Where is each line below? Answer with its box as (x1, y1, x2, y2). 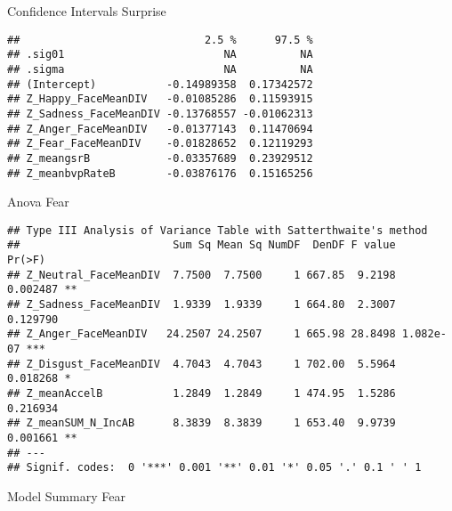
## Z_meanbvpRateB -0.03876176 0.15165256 (7, 166, 313, 180)
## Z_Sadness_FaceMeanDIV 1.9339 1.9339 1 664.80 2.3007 (7, 298, 396, 312)
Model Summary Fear (7, 486, 125, 505)
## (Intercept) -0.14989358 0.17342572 (7, 77, 313, 91)
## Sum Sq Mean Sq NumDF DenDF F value (7, 239, 396, 252)
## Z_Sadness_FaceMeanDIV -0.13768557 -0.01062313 (7, 107, 313, 120)
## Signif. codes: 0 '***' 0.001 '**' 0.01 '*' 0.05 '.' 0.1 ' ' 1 (7, 461, 422, 474)
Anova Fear (7, 192, 69, 211)
